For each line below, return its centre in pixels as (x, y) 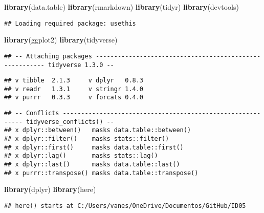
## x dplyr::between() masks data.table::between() (98, 130)
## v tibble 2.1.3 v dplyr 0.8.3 (74, 81)
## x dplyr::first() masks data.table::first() (94, 147)
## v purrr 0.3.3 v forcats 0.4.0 (74, 98)
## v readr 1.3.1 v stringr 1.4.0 (74, 89)
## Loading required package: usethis (70, 23)
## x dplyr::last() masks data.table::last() (92, 165)
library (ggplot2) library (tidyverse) (61, 40)
